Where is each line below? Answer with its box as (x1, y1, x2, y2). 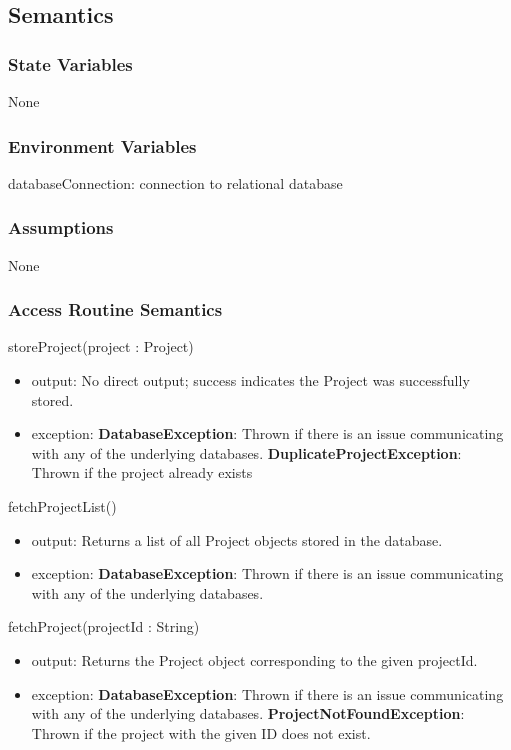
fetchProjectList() (8, 496, 117, 516)
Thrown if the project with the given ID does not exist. (31, 722, 371, 743)
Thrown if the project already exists (31, 462, 253, 483)
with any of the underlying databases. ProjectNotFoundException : (31, 703, 465, 724)
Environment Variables (8, 133, 197, 158)
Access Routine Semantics (8, 297, 223, 322)
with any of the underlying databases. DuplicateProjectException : (31, 442, 462, 463)
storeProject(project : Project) (8, 336, 194, 357)
